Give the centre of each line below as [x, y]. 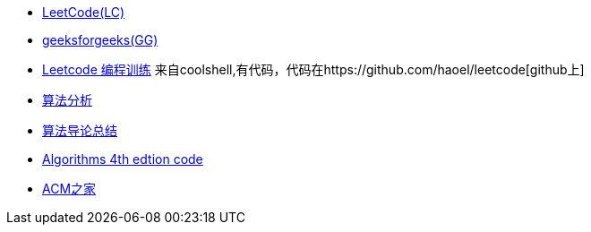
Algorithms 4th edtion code [123, 159]
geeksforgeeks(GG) [100, 40]
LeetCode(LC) [84, 12]
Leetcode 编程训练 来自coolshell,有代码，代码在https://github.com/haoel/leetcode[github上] [313, 69]
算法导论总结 [80, 130]
